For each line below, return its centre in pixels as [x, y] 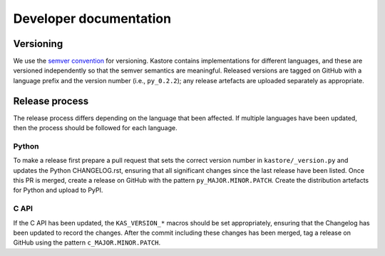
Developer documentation [92, 18]
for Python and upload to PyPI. [58, 190]
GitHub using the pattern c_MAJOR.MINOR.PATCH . [87, 242]
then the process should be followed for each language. [95, 128]
